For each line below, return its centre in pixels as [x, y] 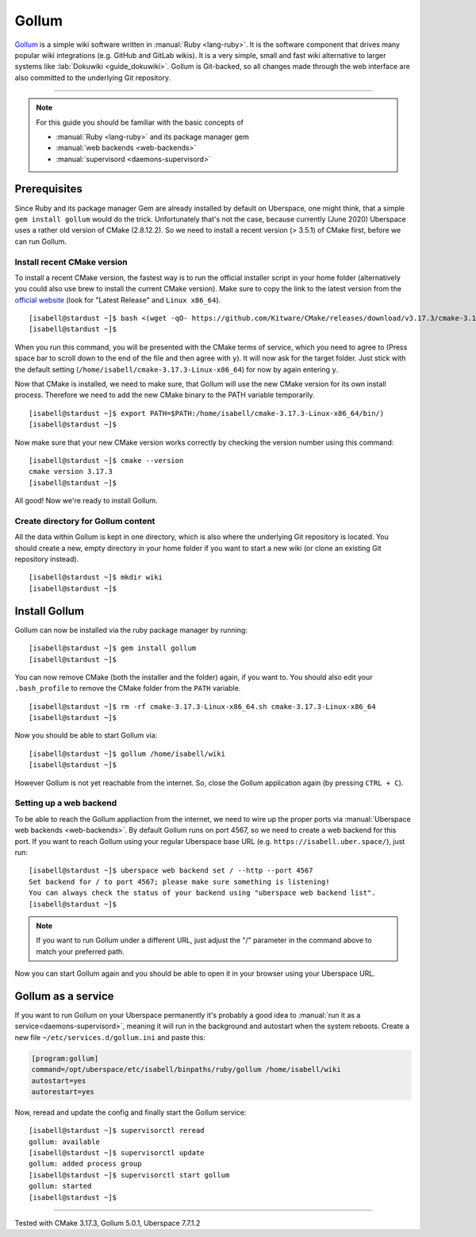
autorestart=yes [63, 1091]
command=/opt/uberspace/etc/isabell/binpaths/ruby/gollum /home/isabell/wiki [186, 1069]
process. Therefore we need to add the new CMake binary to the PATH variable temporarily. [165, 395]
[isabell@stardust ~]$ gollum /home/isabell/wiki [127, 753]
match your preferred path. [80, 951]
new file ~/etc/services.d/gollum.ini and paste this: [110, 1037]
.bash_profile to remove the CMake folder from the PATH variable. [128, 688]
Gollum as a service [64, 996]
